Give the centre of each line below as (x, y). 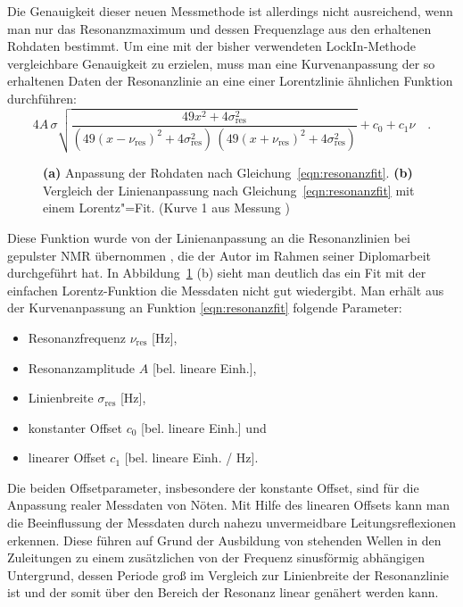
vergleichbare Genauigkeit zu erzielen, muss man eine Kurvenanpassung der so (221, 63)
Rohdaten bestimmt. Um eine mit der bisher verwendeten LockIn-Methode (211, 46)
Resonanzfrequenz (77, 337)
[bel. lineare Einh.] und (204, 427)
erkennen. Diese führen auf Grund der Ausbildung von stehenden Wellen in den (224, 540)
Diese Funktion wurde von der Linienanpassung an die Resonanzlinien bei (209, 237)
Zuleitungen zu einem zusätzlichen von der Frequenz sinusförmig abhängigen (216, 557)
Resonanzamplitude (82, 367)
